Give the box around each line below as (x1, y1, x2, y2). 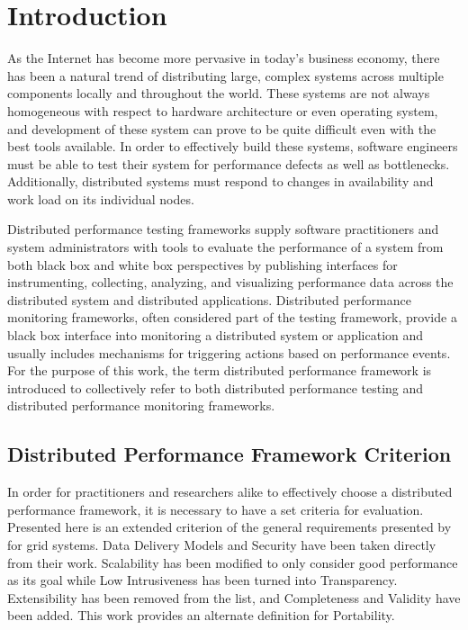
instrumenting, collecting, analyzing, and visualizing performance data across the (7, 273, 454, 292)
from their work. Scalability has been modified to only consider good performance (7, 553, 458, 571)
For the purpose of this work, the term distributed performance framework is (7, 361, 432, 380)
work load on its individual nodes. (7, 189, 194, 208)
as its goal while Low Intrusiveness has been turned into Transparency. (7, 571, 398, 589)
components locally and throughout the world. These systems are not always (7, 84, 430, 103)
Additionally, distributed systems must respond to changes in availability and (7, 172, 434, 191)
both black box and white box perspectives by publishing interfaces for (7, 255, 398, 274)
